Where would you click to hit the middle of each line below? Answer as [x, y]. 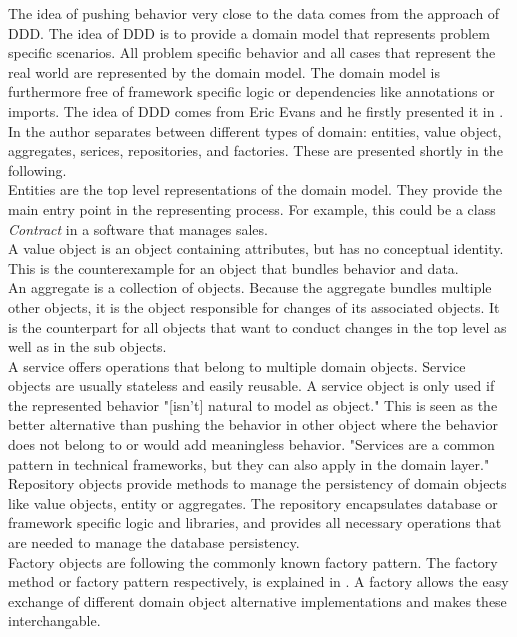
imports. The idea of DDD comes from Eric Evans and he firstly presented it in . [256, 110]
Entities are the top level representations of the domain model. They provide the [255, 189]
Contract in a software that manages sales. [138, 228]
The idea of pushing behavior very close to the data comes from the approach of [254, 13]
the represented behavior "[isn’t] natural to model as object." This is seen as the [253, 404]
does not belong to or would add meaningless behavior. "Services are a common [251, 444]
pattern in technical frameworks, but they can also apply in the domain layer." [249, 463]
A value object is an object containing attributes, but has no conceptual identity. [256, 248]
